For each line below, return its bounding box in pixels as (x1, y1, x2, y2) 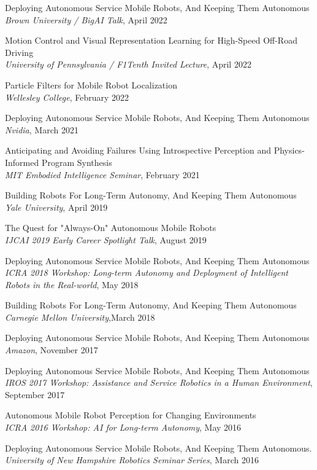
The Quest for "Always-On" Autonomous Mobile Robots (5, 221, 216, 234)
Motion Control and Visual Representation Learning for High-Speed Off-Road (5, 34, 297, 47)
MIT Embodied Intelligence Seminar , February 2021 (5, 168, 200, 181)
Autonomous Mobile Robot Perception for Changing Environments (5, 409, 256, 421)
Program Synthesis (41, 155, 112, 168)
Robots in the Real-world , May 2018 (5, 278, 139, 291)
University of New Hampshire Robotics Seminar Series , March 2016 (5, 453, 259, 466)
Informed (5, 155, 39, 168)
